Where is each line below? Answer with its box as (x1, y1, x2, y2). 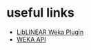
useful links (6, 5, 75, 21)
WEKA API (16, 35, 46, 43)
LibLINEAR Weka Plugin (16, 28, 84, 36)
